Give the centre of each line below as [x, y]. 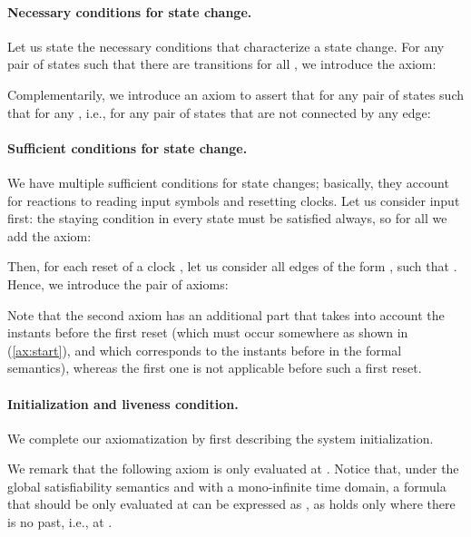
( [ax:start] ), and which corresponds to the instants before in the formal [205, 350]
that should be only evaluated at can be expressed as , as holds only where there [231, 504]
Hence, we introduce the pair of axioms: [118, 283]
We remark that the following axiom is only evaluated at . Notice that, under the [233, 469]
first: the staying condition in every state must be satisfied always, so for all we [227, 218]
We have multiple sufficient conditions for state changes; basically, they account [228, 182]
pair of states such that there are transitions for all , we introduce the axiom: [222, 64]
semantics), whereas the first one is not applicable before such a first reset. [215, 368]
